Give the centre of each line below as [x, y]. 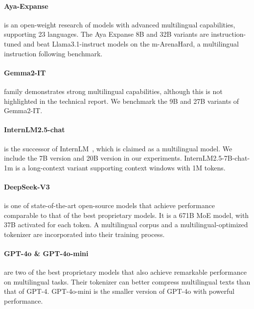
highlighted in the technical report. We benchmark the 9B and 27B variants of [122, 101]
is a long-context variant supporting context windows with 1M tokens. [120, 167]
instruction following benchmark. [53, 53]
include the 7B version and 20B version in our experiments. [93, 158]
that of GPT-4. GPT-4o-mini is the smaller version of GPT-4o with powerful [119, 291]
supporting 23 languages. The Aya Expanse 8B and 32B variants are [106, 34]
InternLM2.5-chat [35, 130]
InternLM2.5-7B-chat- [217, 158]
